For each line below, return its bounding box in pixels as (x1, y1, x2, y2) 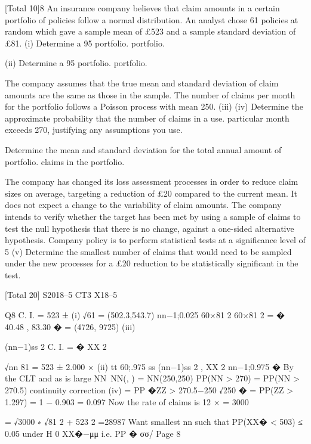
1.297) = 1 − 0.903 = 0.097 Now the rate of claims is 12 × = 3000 (5, 395, 249, 408)
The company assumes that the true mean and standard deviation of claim (5, 76, 279, 89)
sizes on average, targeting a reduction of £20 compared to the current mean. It (5, 187, 297, 199)
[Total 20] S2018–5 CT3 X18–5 (5, 288, 118, 301)
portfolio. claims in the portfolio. (5, 155, 125, 167)
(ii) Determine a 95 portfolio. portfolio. (5, 57, 147, 69)
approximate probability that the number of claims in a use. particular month (5, 111, 290, 124)
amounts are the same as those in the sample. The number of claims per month (5, 88, 295, 101)
